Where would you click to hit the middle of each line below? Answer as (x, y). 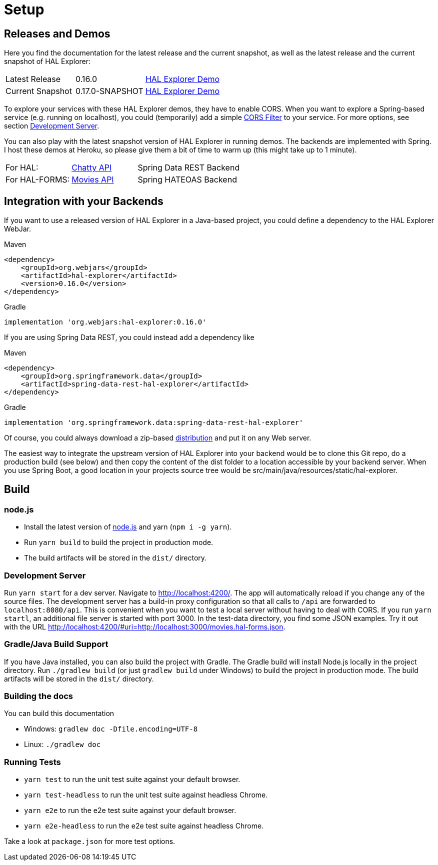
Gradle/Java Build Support (56, 644)
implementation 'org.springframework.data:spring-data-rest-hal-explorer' (154, 423)
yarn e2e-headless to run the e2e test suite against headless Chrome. (144, 826)
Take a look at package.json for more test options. (90, 841)
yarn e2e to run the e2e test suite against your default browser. (130, 810)
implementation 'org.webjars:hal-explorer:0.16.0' (105, 322)
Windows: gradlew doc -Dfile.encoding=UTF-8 (111, 729)
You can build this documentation (59, 713)
